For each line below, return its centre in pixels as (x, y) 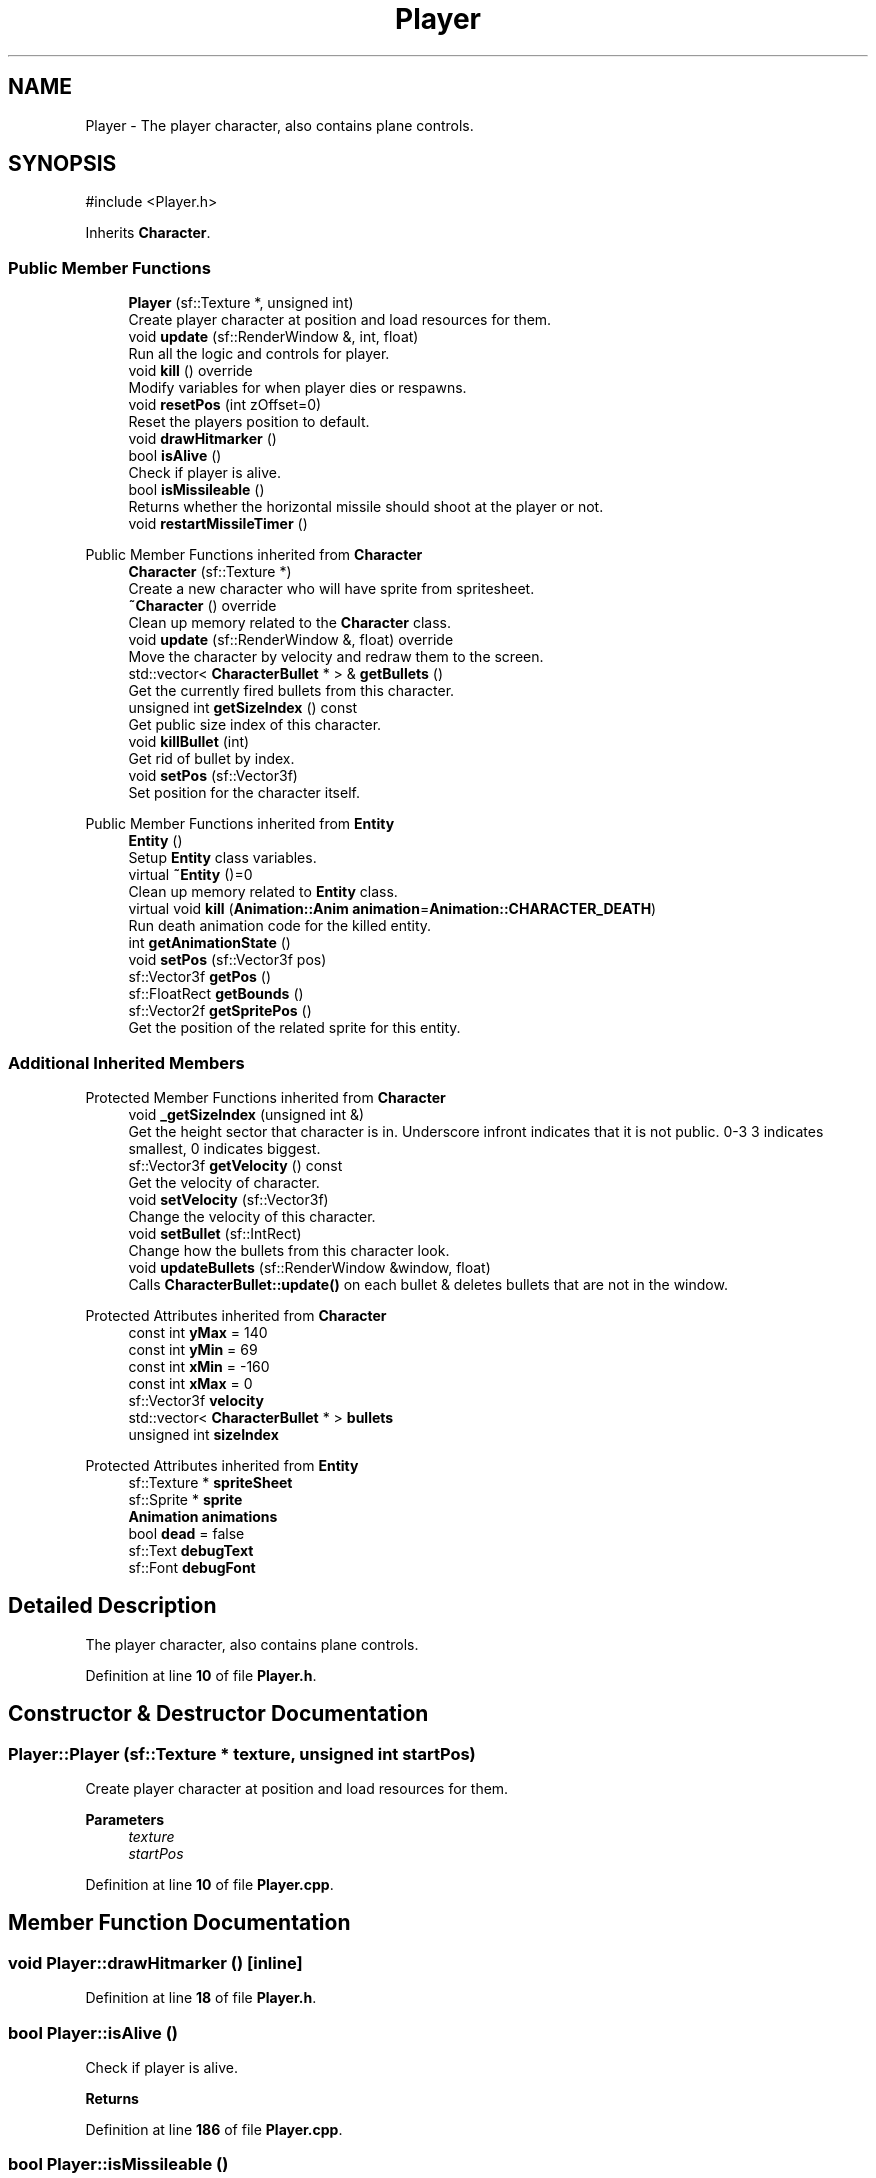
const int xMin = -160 (199, 1366)
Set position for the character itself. (244, 793)
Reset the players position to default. (249, 422)
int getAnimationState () (209, 943)
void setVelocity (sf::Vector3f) (228, 1199)
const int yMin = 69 (193, 1349)
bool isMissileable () (196, 490)
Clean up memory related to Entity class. (263, 892)
